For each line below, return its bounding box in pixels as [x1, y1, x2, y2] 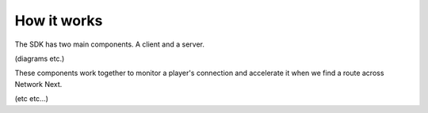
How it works [14, 12, 103, 29]
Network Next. [14, 79, 63, 89]
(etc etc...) [14, 94, 49, 104]
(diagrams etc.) [14, 54, 65, 63]
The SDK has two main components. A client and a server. [14, 40, 205, 49]
